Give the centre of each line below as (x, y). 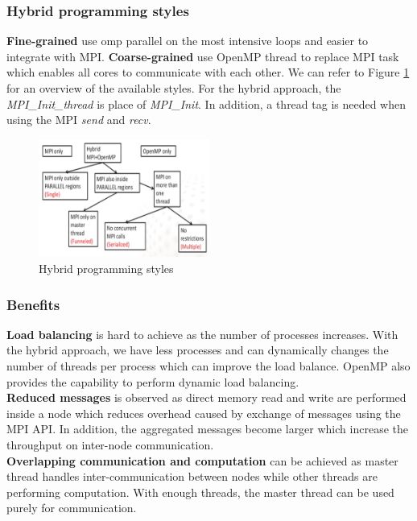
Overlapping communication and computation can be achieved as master (202, 460)
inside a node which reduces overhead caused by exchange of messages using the (204, 413)
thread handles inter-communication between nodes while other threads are (192, 476)
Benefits (33, 304)
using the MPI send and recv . (79, 120)
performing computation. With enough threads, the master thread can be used (200, 492)
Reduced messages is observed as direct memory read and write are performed (206, 397)
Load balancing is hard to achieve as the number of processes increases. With (202, 334)
